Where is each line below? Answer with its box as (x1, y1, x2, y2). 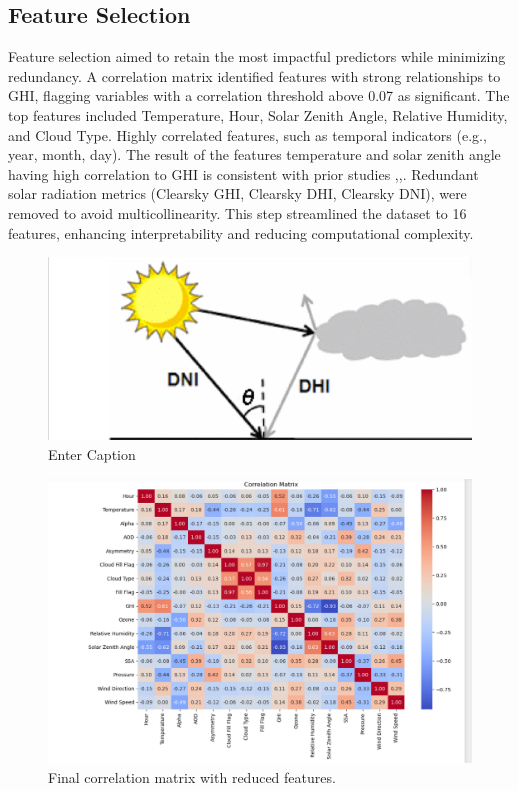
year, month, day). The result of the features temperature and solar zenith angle (8, 144, 501, 165)
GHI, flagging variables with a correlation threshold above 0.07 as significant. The (8, 85, 510, 106)
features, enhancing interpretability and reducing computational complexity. (8, 222, 474, 243)
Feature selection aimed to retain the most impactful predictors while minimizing (8, 46, 506, 67)
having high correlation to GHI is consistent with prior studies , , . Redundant (8, 163, 479, 184)
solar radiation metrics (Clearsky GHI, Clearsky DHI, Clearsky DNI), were (8, 183, 467, 204)
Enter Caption (48, 443, 136, 464)
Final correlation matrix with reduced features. (48, 766, 336, 787)
